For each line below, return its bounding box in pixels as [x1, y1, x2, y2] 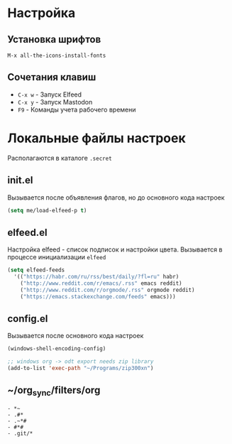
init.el [7, 174, 33, 186]
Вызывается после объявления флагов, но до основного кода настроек [7, 193, 225, 202]
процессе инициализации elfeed [7, 253, 106, 261]
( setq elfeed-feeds [7, 266, 65, 274]
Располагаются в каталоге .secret [7, 153, 112, 162]
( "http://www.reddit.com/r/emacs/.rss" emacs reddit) [20, 280, 182, 287]
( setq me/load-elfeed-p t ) [7, 207, 87, 214]
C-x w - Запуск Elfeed [17, 90, 82, 99]
